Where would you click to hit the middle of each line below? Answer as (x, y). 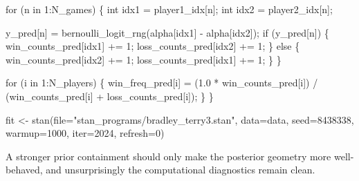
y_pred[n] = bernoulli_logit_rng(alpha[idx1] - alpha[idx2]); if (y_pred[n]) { (167, 32)
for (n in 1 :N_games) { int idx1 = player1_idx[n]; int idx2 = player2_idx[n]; (169, 9)
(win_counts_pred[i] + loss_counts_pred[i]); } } (110, 96)
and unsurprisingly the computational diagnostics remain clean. (181, 170)
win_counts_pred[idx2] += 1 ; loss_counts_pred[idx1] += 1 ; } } (144, 59)
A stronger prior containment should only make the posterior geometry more (168, 156)
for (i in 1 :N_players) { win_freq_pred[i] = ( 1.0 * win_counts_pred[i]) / (162, 83)
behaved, (24, 170)
